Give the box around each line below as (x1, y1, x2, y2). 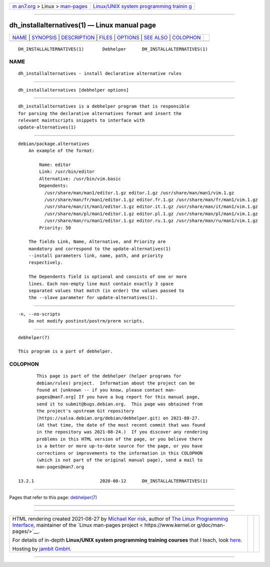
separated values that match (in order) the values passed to (28, 288, 184, 293)
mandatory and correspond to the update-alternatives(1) (28, 245, 171, 251)
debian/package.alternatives (18, 140, 89, 146)
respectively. (28, 260, 63, 265)
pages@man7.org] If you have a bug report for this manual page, (36, 394, 200, 400)
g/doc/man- (196, 521, 225, 528)
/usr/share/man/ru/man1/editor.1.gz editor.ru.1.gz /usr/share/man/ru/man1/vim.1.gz (44, 218, 258, 223)
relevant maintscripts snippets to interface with (18, 117, 145, 123)
